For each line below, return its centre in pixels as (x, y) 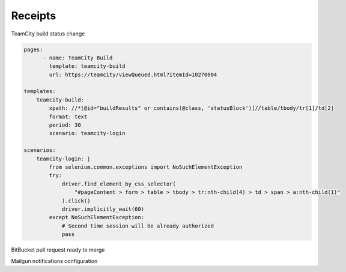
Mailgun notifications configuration (54, 261)
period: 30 (65, 125)
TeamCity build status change (48, 34)
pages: (33, 49)
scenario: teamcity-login (87, 133)
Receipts (34, 16)
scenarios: (40, 150)
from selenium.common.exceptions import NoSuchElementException (146, 167)
